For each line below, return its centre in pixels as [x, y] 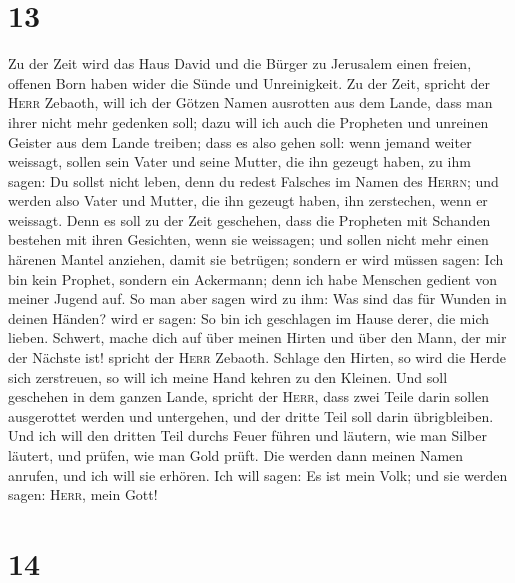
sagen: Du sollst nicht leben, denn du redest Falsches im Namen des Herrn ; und [253, 180]
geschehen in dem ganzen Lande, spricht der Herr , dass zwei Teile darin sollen [249, 396]
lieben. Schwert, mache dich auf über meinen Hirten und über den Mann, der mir [257, 337]
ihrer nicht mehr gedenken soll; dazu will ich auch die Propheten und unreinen [248, 121]
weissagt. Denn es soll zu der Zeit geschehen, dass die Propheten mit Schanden [249, 219]
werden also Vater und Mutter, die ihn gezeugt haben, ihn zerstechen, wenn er [248, 200]
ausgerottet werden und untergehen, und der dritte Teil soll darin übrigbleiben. [251, 415]
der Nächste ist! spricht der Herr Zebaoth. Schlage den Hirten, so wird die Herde [257, 357]
